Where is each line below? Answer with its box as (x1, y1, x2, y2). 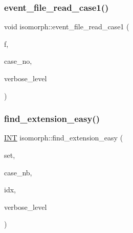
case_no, (4, 56, 32, 66)
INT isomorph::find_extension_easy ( (4, 132, 123, 143)
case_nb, (4, 167, 32, 177)
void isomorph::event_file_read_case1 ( (4, 21, 129, 32)
